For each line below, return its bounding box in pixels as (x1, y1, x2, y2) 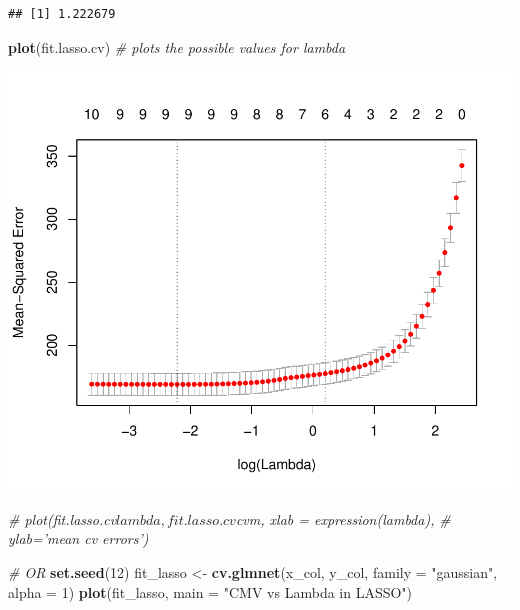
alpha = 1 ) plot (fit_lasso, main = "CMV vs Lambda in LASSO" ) (8, 581, 413, 602)
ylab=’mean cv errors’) (8, 528, 149, 549)
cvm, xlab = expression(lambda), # (235, 508, 451, 529)
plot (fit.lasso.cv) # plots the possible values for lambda (8, 36, 346, 57)
